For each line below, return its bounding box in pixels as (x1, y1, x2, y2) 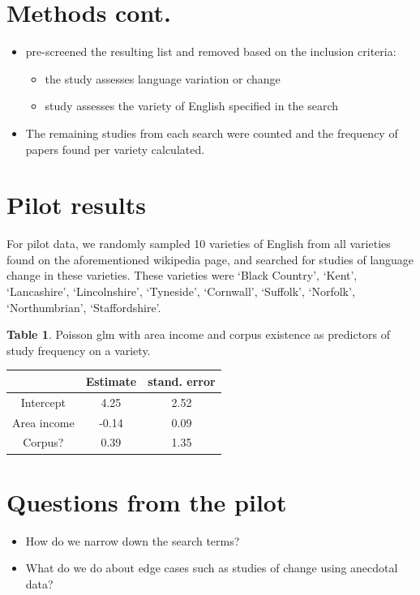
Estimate (85, 372, 137, 389)
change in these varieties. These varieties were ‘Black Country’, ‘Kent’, (6, 267, 358, 284)
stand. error (148, 372, 216, 389)
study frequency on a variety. (6, 341, 151, 358)
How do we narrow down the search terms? (25, 532, 240, 549)
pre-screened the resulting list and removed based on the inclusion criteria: (25, 43, 396, 60)
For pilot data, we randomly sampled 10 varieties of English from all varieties (6, 235, 391, 252)
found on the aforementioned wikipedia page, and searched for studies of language (6, 250, 414, 268)
